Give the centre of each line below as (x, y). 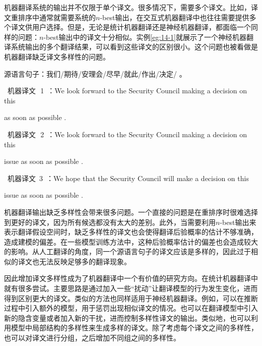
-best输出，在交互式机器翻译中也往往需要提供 (175, 17)
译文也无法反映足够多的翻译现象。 (74, 261)
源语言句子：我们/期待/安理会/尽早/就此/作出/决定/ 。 (95, 73)
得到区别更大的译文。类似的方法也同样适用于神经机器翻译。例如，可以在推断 (131, 298)
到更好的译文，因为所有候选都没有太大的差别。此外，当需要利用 (110, 222)
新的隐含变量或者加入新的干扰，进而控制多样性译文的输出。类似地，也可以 (127, 318)
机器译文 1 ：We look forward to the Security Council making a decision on (127, 91)
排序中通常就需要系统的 (57, 17)
